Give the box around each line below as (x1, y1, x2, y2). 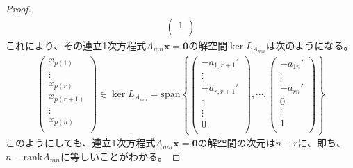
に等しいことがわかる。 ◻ (60, 149, 181, 163)
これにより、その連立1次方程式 (6, 37, 147, 52)
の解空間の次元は (197, 135, 276, 150)
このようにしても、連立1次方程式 (6, 135, 156, 150)
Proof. (6, 1, 31, 15)
